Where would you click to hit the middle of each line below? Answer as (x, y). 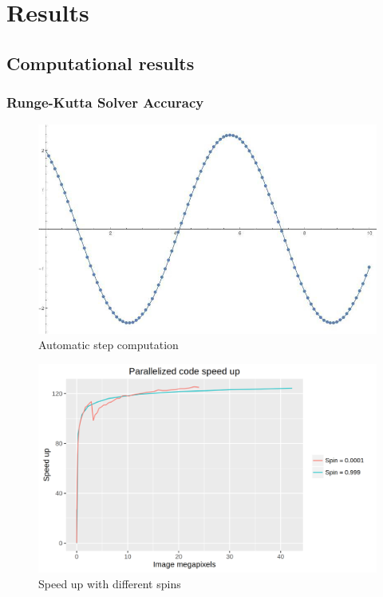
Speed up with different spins (110, 583)
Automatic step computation (109, 345)
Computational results (101, 63)
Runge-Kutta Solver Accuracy (105, 102)
